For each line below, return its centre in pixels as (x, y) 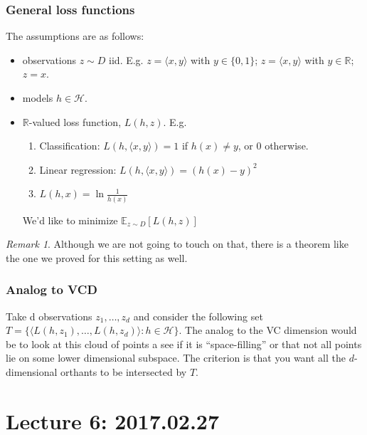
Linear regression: (78, 169)
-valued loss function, (75, 121)
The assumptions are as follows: (75, 36)
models (38, 98)
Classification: (70, 146)
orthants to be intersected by (124, 372)
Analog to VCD (52, 289)
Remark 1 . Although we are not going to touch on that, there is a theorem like (177, 244)
